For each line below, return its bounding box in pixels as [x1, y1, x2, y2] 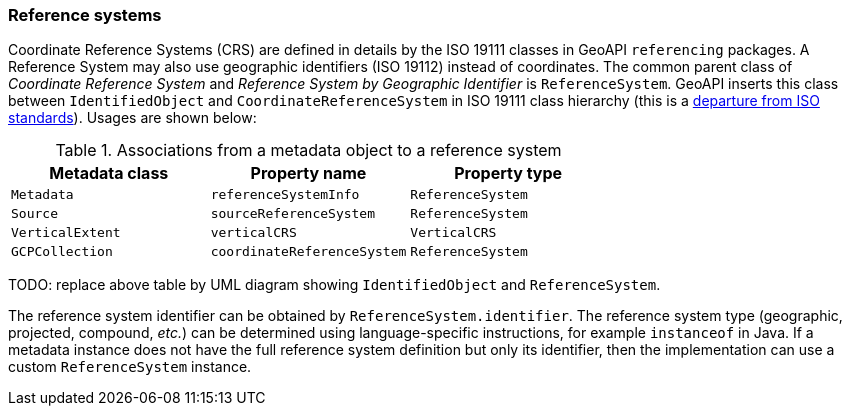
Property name [250, 163, 367, 184]
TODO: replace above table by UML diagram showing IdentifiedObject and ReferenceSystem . [8, 276, 661, 294]
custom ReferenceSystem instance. [8, 358, 252, 376]
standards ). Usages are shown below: [8, 109, 257, 127]
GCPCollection [11, 244, 113, 260]
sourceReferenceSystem [210, 206, 376, 222]
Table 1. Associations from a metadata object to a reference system [55, 140, 562, 161]
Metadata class [49, 163, 169, 184]
